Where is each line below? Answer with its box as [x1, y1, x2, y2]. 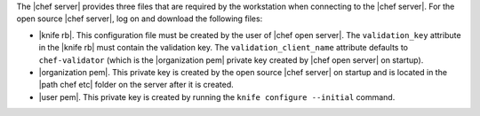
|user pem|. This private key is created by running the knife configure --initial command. [38, 91, 396, 102]
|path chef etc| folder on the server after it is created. [38, 80, 235, 90]
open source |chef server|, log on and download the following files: [16, 13, 263, 24]
